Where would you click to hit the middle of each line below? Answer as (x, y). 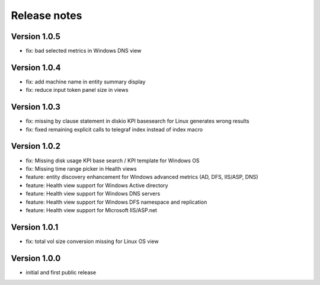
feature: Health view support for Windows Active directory (97, 185)
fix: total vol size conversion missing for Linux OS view (92, 241)
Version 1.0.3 (36, 107)
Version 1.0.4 (36, 67)
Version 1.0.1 (35, 227)
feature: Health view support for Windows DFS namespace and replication (116, 202)
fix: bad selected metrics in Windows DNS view (84, 51)
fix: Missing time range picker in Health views (81, 168)
